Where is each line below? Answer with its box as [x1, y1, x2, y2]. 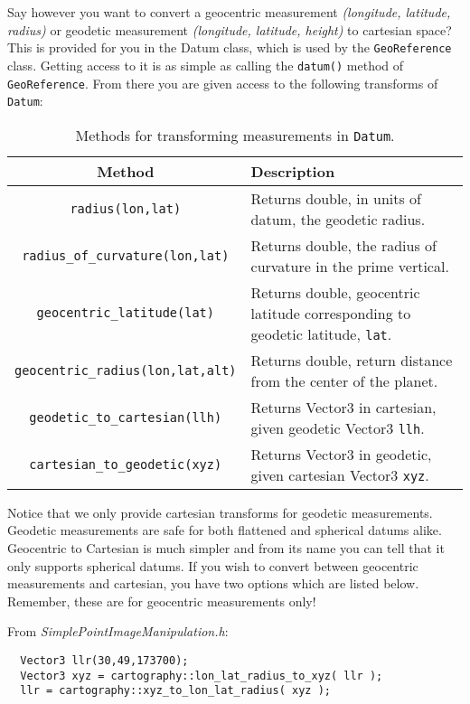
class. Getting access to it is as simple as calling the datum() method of [7, 55, 404, 74]
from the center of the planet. [250, 370, 438, 391]
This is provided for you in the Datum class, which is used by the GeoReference [7, 38, 452, 57]
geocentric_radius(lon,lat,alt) [14, 362, 237, 378]
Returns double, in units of [250, 187, 422, 209]
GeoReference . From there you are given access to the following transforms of [7, 73, 438, 92]
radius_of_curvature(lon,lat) [22, 248, 230, 263]
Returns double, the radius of [250, 234, 437, 256]
